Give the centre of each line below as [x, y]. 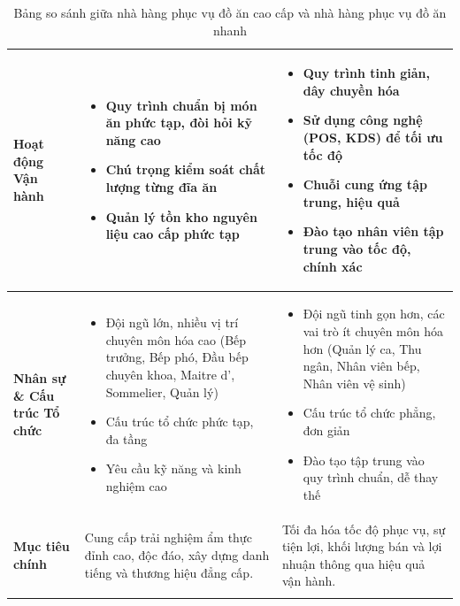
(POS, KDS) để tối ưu [373, 137]
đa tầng [126, 438]
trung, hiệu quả [351, 201]
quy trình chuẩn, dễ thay [371, 477]
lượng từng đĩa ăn [161, 186]
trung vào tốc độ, [357, 248]
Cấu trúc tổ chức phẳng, [369, 413]
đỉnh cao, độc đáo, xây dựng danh [177, 554]
